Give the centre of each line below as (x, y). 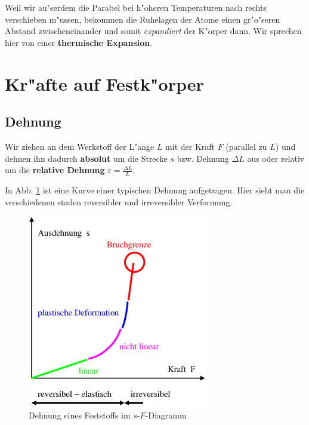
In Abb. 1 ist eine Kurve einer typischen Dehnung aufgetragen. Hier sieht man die (155, 190)
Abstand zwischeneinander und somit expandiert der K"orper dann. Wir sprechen (153, 31)
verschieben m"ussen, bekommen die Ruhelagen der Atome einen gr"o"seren (143, 19)
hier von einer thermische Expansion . (79, 42)
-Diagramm (166, 415)
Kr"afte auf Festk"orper (104, 83)
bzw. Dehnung (203, 158)
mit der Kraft (190, 146)
